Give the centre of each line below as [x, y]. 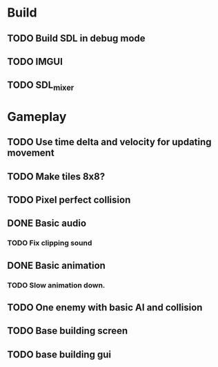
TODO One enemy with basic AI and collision [105, 307]
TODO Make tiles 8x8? [56, 177]
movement [31, 153]
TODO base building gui [59, 354]
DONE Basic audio [47, 224]
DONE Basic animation [56, 265]
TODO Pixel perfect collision [69, 199]
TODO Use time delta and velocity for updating [109, 142]
